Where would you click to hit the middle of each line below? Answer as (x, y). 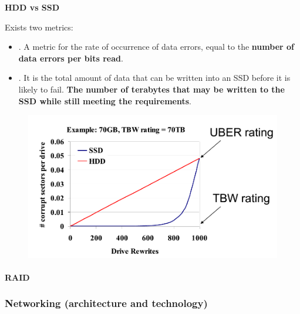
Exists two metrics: (39, 27)
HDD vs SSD (32, 7)
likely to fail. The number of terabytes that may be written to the (151, 89)
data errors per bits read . (71, 58)
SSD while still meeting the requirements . (105, 100)
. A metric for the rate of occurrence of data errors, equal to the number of (156, 47)
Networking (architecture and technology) (106, 303)
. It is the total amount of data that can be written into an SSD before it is (154, 78)
